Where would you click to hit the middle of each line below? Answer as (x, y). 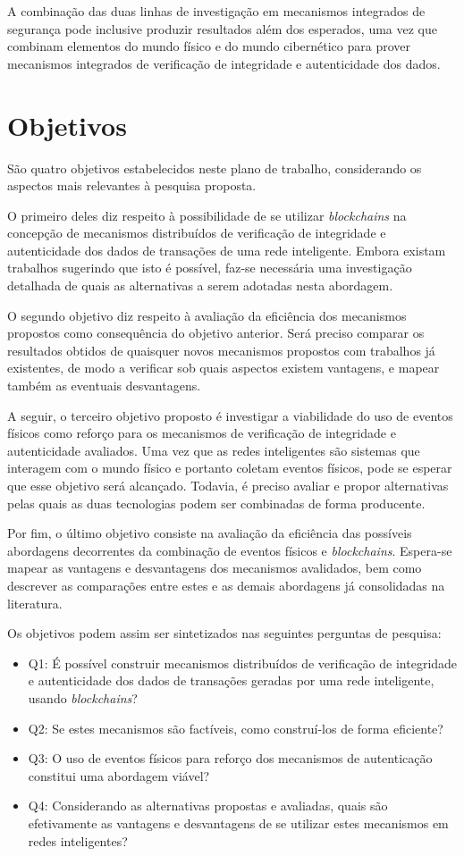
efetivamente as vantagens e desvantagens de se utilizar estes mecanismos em (238, 822)
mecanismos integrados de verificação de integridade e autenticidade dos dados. (224, 63)
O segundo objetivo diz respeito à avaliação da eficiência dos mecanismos (207, 315)
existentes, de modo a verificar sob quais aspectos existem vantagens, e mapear (224, 368)
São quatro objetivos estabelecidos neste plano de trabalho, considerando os (215, 168)
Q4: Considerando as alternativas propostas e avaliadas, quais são (208, 806)
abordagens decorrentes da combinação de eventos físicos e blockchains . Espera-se (230, 550)
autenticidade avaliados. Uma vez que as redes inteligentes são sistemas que (214, 450)
